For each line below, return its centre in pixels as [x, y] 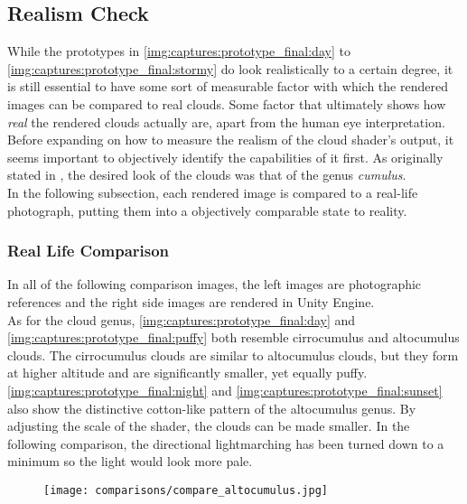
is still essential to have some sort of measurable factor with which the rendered [228, 86]
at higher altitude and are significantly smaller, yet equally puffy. [187, 373]
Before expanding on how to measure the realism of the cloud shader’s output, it [231, 140]
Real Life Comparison [89, 251]
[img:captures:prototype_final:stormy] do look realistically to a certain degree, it [230, 68]
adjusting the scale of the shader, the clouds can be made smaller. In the [209, 426]
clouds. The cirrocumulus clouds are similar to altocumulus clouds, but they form [233, 355]
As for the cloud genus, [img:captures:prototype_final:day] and [182, 319]
